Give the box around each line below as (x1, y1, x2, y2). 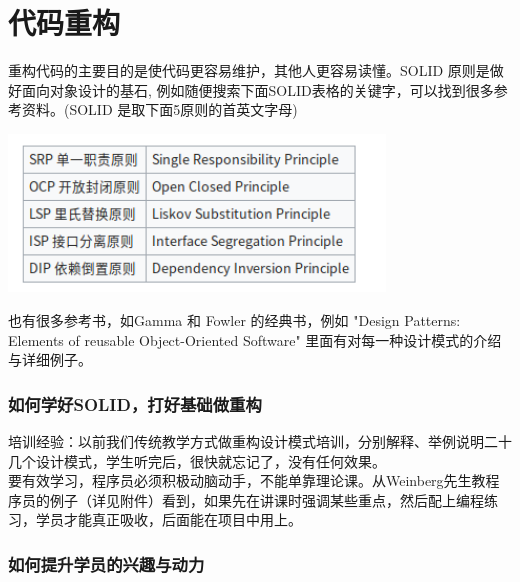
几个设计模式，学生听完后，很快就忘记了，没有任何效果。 (8, 450, 386, 471)
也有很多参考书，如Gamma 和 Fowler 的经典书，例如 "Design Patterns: (8, 310, 461, 331)
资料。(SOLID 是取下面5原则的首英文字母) (21, 99, 298, 120)
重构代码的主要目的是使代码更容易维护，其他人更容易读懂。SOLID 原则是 (8, 60, 490, 81)
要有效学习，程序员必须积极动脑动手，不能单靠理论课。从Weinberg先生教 (8, 470, 486, 491)
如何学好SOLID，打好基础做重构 (8, 391, 262, 416)
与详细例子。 (8, 349, 92, 370)
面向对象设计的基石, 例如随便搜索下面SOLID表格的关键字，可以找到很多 (21, 79, 494, 100)
